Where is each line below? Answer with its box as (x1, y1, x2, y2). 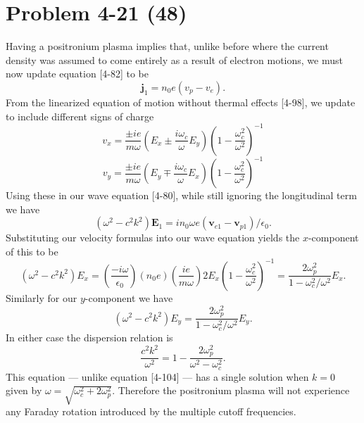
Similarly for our (6, 290, 77, 305)
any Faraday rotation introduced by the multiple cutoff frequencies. (6, 404, 296, 419)
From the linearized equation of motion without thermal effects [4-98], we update (6, 94, 356, 109)
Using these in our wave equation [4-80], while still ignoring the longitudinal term (6, 188, 357, 203)
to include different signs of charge (6, 108, 154, 123)
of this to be (6, 244, 58, 258)
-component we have (84, 290, 173, 305)
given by (6, 383, 42, 398)
